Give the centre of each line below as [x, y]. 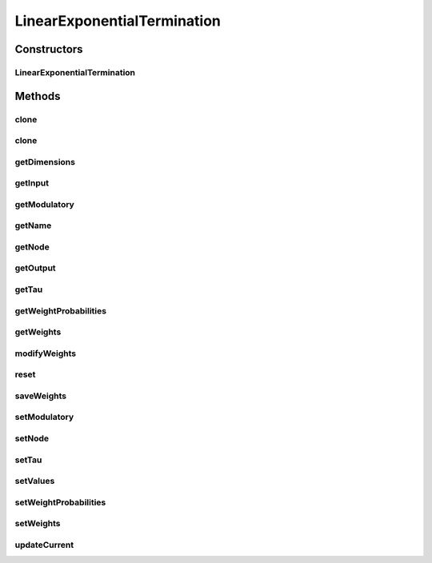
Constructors [49, 49]
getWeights [38, 332]
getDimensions [45, 162]
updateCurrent [44, 545]
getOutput [35, 268]
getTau [29, 289]
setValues [35, 481]
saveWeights [41, 396]
